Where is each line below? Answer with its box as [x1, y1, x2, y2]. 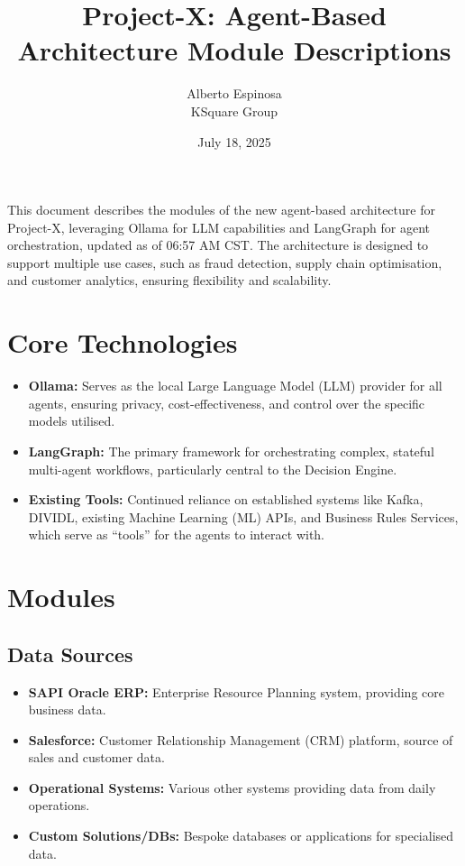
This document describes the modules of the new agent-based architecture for [7, 200, 435, 219]
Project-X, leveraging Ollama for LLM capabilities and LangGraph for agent [7, 217, 431, 236]
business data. [28, 700, 106, 719]
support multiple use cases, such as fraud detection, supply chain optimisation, [7, 253, 442, 272]
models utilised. [28, 411, 115, 430]
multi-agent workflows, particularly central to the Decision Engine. [28, 459, 397, 478]
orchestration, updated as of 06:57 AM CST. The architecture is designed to [7, 235, 429, 254]
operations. [28, 796, 90, 815]
